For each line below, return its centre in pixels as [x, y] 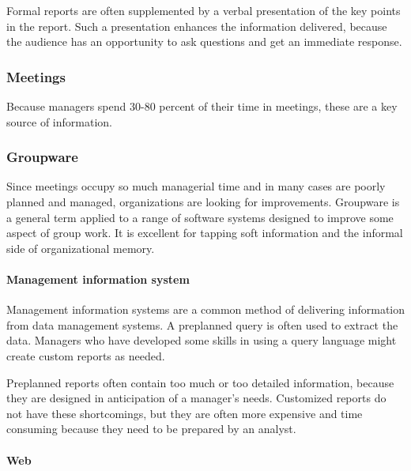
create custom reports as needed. [86, 355]
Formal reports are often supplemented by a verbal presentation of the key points [204, 10]
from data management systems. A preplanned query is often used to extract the [202, 324]
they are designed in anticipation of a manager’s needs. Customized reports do [196, 398]
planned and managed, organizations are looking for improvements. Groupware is [203, 202]
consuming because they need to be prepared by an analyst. [151, 429]
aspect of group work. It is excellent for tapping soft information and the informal [205, 233]
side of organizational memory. [81, 248]
